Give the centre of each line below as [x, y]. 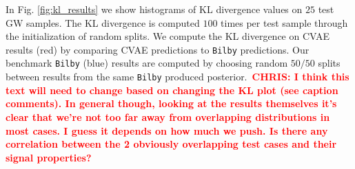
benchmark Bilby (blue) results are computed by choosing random [147, 63]
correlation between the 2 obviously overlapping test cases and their [171, 144]
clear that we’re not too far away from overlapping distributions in [168, 116]
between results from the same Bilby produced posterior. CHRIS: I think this [177, 77]
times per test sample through [284, 22]
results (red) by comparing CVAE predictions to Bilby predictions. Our [158, 49]
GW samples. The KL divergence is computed [103, 22]
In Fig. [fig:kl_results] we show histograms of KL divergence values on [154, 9]
